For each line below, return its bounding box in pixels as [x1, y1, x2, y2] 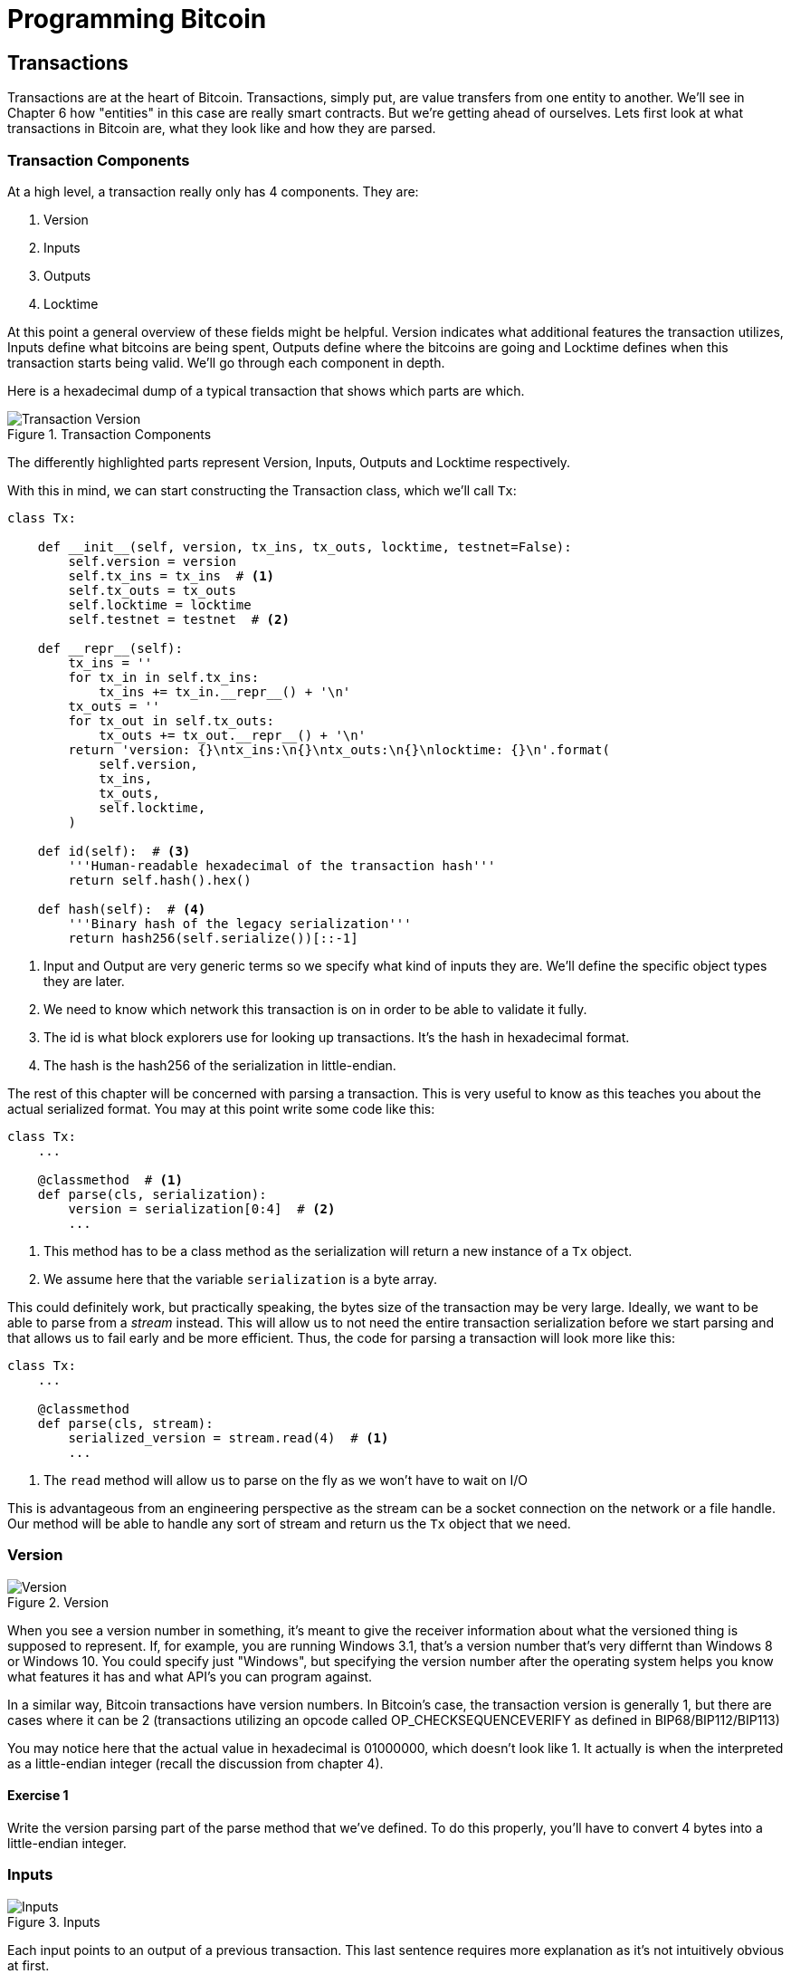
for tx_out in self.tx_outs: [68, 713, 275, 728]
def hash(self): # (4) [37, 901, 206, 916]
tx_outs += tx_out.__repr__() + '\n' [99, 727, 367, 743]
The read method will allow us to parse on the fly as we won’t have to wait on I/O [43, 1471, 528, 1488]
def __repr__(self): [37, 640, 183, 656]
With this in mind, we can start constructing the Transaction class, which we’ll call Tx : [7, 482, 517, 498]
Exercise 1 [7, 1787, 69, 1804]
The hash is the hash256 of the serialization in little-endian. [43, 1057, 396, 1073]
